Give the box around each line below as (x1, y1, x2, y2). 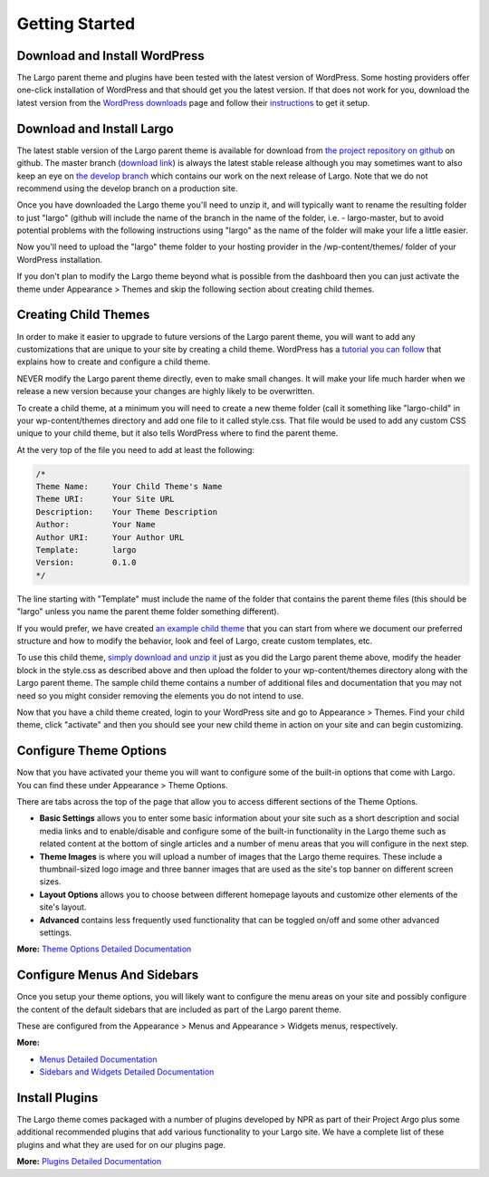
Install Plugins (16, 1090, 99, 1105)
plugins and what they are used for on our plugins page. (16, 1139, 226, 1150)
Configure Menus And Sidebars (16, 968, 199, 983)
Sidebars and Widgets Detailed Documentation (39, 1066, 215, 1077)
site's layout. (39, 902, 87, 912)
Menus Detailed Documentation (39, 1054, 158, 1065)
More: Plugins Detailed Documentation (16, 1156, 162, 1167)
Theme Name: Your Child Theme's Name (35, 481, 223, 492)
